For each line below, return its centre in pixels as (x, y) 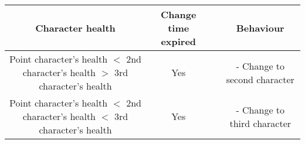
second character (260, 79)
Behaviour (260, 28)
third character (260, 123)
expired (179, 41)
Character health (75, 28)
